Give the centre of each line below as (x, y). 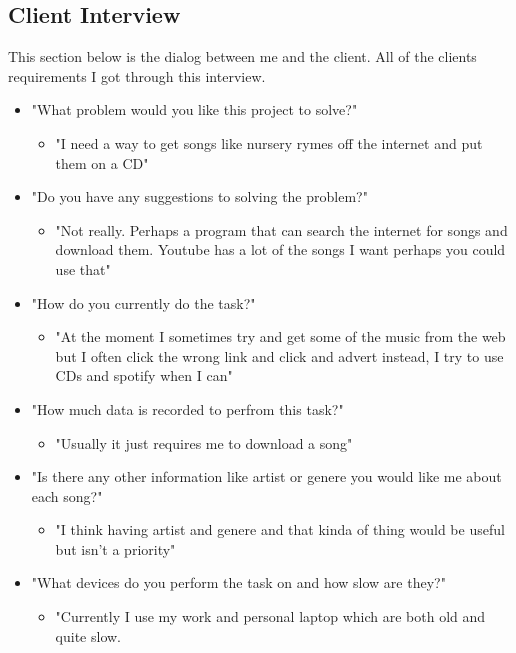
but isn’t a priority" (115, 548)
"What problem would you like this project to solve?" (194, 109)
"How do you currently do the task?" (143, 302)
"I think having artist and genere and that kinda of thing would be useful (280, 529)
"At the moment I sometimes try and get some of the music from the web (280, 336)
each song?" (67, 495)
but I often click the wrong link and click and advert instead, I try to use (279, 355)
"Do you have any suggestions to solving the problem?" (199, 196)
